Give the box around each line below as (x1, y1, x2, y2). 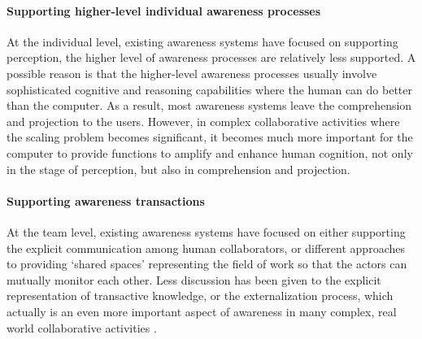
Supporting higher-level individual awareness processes (7, 2, 321, 19)
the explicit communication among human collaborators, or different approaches (7, 239, 405, 256)
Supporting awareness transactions (7, 192, 205, 209)
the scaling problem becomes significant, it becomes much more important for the (7, 128, 413, 146)
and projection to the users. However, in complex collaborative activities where (7, 112, 400, 129)
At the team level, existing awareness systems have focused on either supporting (7, 223, 406, 240)
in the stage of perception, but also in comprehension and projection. (7, 160, 350, 177)
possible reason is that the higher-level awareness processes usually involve (7, 64, 377, 81)
